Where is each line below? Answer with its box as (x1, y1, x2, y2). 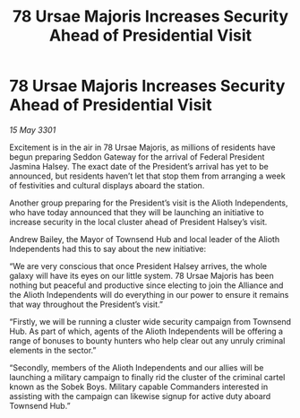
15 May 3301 (9, 124, 56, 135)
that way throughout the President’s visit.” (9, 299, 164, 309)
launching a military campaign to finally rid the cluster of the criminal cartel (9, 371, 286, 382)
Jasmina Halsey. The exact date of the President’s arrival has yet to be (9, 161, 269, 171)
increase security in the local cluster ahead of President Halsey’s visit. (9, 216, 268, 227)
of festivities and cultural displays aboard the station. (9, 179, 205, 190)
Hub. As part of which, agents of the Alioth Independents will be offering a (9, 326, 284, 336)
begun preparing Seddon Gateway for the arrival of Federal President (9, 151, 265, 162)
